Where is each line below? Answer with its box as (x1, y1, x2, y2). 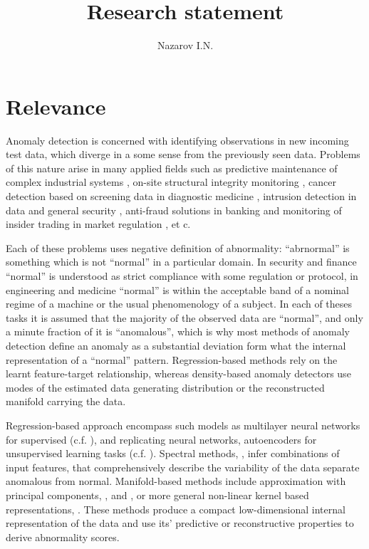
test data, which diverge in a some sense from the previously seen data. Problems (6, 147, 360, 162)
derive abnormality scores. (6, 529, 120, 544)
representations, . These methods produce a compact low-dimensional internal (6, 501, 345, 516)
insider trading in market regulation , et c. (6, 216, 191, 231)
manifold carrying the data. (6, 394, 126, 409)
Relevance (6, 91, 106, 120)
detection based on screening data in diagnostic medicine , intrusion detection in (6, 189, 357, 204)
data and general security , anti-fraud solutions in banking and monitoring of (6, 202, 342, 217)
